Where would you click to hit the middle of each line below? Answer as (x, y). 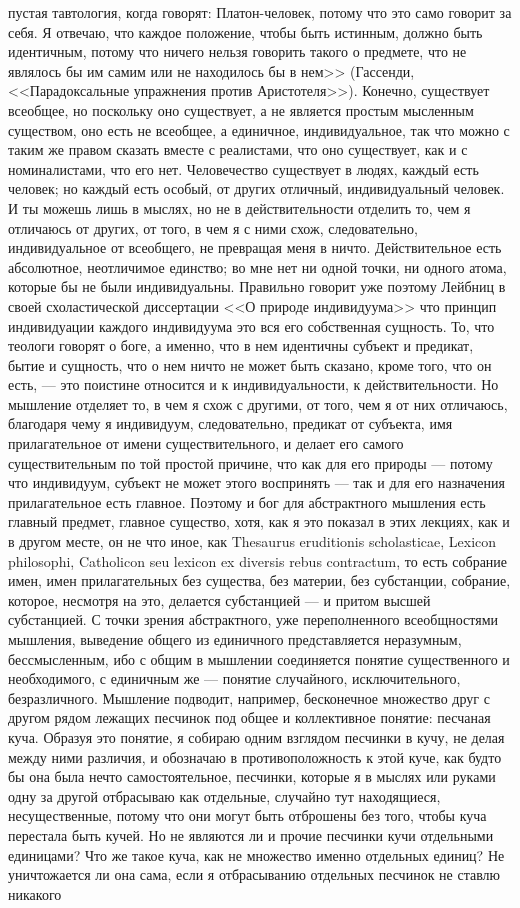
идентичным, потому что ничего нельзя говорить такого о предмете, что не (237, 51)
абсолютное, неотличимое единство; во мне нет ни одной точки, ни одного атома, (257, 266)
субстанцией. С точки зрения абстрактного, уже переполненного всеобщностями (253, 619)
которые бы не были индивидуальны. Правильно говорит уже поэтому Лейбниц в (257, 286)
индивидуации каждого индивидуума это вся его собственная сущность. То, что (251, 325)
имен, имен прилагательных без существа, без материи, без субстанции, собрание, (259, 580)
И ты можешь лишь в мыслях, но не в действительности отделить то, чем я (239, 207)
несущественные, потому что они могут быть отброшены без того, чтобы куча (247, 815)
